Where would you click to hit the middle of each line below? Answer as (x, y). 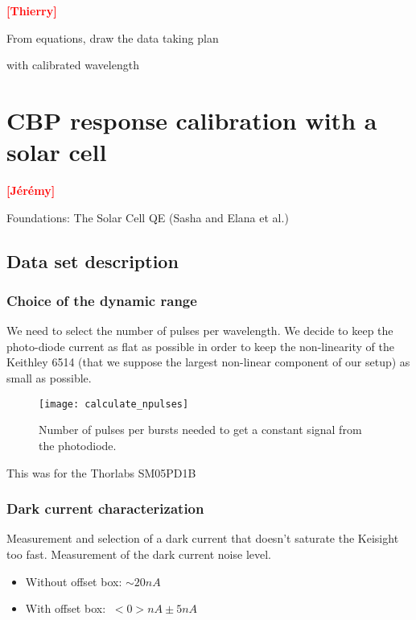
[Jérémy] (31, 190)
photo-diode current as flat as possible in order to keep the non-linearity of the (200, 346)
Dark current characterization (105, 508)
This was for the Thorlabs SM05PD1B (101, 472)
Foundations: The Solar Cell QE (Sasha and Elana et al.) (148, 217)
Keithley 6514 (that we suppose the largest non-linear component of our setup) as (208, 362)
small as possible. (49, 378)
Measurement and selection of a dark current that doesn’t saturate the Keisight (203, 538)
